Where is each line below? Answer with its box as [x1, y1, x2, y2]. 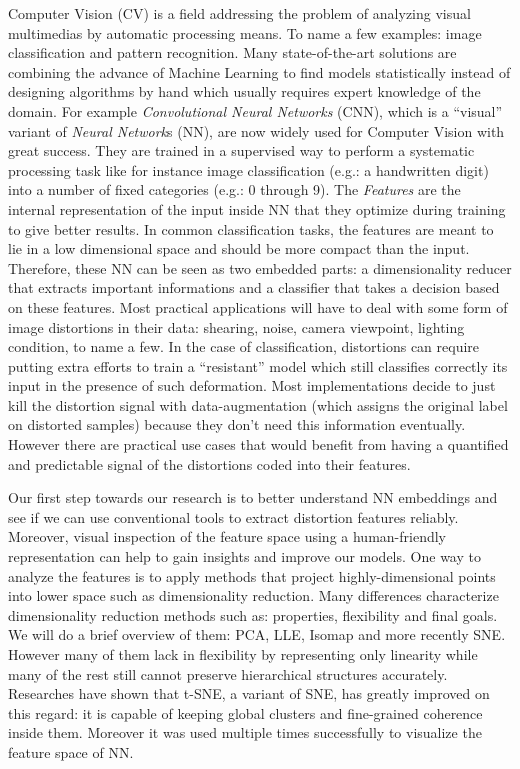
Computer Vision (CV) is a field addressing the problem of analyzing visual [8, 3, 471, 23]
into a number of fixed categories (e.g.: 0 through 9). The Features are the [8, 179, 461, 200]
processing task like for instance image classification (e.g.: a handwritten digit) [8, 159, 489, 180]
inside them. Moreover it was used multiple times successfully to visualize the [8, 722, 482, 743]
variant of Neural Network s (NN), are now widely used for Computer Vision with [8, 120, 505, 141]
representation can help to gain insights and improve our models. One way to [8, 546, 481, 567]
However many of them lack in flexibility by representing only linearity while [8, 644, 478, 664]
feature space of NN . [8, 741, 134, 762]
